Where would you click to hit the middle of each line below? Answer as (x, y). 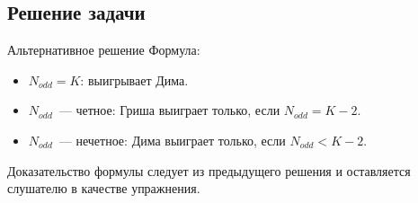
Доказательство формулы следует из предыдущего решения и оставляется (209, 170)
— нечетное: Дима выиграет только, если (172, 140)
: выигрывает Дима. (134, 79)
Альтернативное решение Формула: (104, 50)
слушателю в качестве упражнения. (104, 188)
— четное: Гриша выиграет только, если (169, 110)
